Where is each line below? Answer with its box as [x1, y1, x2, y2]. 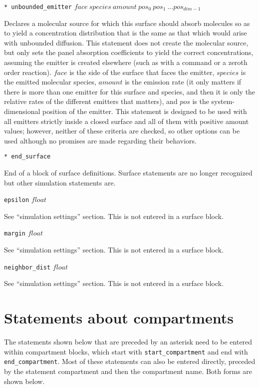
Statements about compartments [4, 307, 234, 328]
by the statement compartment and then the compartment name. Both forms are [4, 366, 253, 376]
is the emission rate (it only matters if [125, 76, 242, 87]
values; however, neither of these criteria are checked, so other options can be [4, 125, 240, 136]
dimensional [4, 106, 40, 116]
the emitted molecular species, [4, 76, 96, 87]
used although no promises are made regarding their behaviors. [4, 135, 197, 145]
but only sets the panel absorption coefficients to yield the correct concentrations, [4, 47, 254, 57]
